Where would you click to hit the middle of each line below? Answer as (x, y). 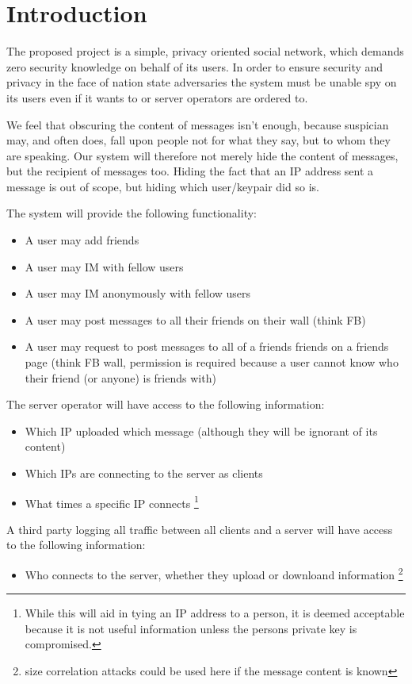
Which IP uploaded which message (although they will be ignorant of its (201, 430)
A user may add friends (82, 240)
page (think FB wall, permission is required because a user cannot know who (212, 362)
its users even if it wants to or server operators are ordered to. (157, 97)
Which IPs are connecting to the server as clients (144, 473)
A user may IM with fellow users (104, 266)
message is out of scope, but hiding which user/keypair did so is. (163, 186)
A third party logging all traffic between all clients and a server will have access (200, 529)
